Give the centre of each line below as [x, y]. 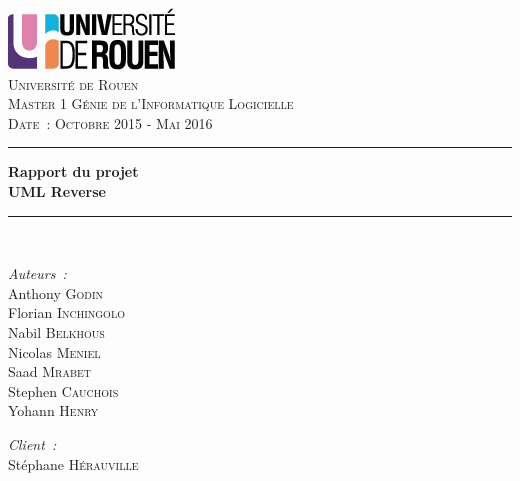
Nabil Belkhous [56, 331]
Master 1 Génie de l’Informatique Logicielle [151, 103]
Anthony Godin [56, 292]
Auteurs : [37, 273]
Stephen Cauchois [63, 390]
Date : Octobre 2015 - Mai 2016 [110, 122]
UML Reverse [57, 190]
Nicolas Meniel [54, 351]
